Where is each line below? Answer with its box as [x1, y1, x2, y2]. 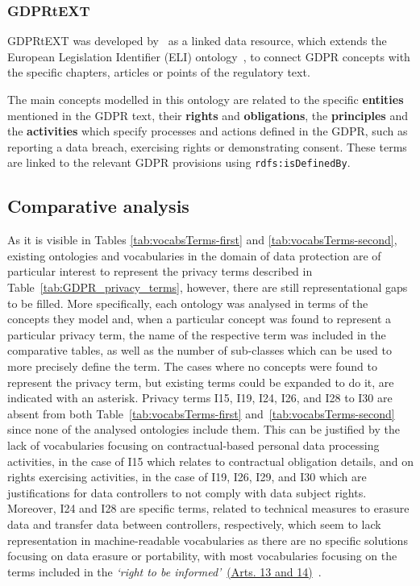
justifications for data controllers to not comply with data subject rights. [7, 484, 367, 501]
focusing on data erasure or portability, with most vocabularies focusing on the [7, 547, 397, 564]
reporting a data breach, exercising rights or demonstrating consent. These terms [7, 138, 407, 155]
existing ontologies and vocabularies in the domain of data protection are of [7, 247, 381, 264]
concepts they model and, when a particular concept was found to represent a [7, 310, 391, 327]
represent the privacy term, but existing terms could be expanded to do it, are [7, 373, 394, 390]
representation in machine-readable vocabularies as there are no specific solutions [7, 531, 408, 548]
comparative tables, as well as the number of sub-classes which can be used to [7, 342, 393, 359]
